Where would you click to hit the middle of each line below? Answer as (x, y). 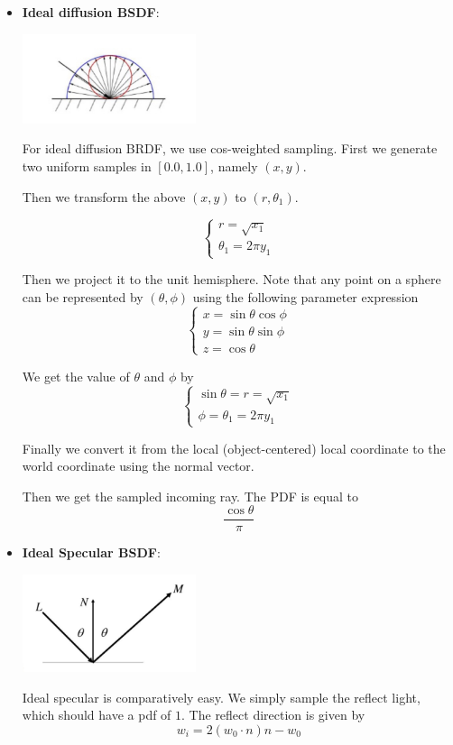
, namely (234, 166)
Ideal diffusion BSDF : (91, 12)
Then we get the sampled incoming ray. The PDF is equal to (190, 496)
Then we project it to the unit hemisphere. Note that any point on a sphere (231, 279)
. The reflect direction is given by (273, 715)
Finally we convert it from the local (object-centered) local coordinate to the (234, 448)
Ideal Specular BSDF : (91, 552)
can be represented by (83, 296)
